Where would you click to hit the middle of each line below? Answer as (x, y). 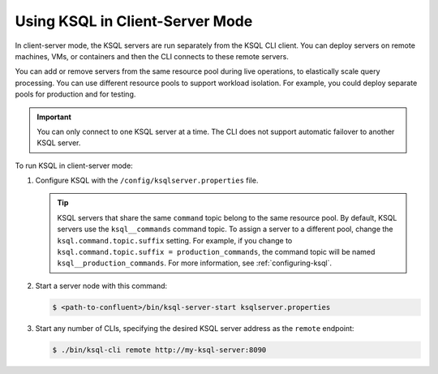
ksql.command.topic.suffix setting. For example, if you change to (175, 240)
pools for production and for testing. (75, 94)
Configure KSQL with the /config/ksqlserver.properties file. (147, 181)
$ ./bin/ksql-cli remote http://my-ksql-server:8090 (159, 350)
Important (54, 117)
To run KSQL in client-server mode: (74, 166)
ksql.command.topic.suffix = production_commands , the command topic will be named (216, 252)
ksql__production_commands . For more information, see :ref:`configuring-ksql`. (195, 263)
